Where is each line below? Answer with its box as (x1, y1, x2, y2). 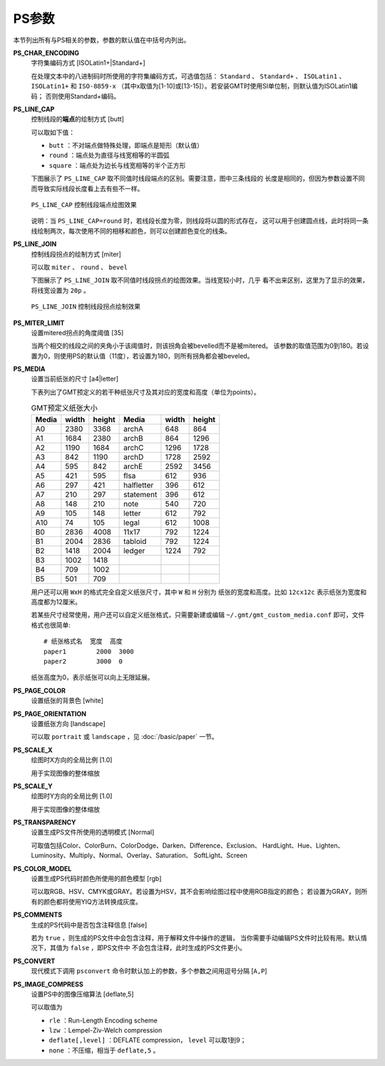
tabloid (123, 536, 147, 546)
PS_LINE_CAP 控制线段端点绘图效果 (31, 201, 137, 209)
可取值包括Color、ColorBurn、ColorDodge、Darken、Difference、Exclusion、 (31, 841, 262, 850)
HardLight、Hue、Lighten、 (262, 841, 344, 850)
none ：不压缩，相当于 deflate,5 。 (48, 1046, 160, 1055)
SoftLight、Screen (193, 851, 247, 860)
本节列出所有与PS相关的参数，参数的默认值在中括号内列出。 (13, 36, 190, 44)
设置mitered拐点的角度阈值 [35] (31, 328, 124, 337)
